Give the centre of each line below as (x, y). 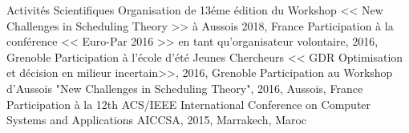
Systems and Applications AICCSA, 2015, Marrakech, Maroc (157, 120)
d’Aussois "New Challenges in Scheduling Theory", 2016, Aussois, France (185, 88)
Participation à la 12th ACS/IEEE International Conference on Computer (189, 104)
